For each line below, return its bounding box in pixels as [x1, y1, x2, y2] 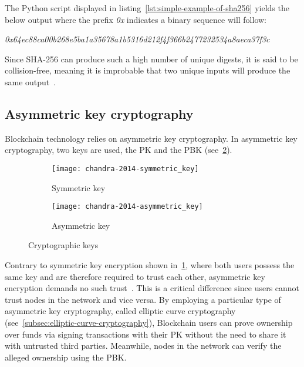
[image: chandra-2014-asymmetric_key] [52, 202, 203, 211]
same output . [5, 75, 56, 88]
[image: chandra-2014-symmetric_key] [52, 164, 199, 173]
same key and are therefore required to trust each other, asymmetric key [5, 270, 265, 282]
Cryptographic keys [28, 239, 99, 251]
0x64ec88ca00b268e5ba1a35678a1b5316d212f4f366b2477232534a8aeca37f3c [5, 33, 270, 45]
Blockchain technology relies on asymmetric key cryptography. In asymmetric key [5, 132, 298, 144]
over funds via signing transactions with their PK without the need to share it [5, 328, 286, 340]
